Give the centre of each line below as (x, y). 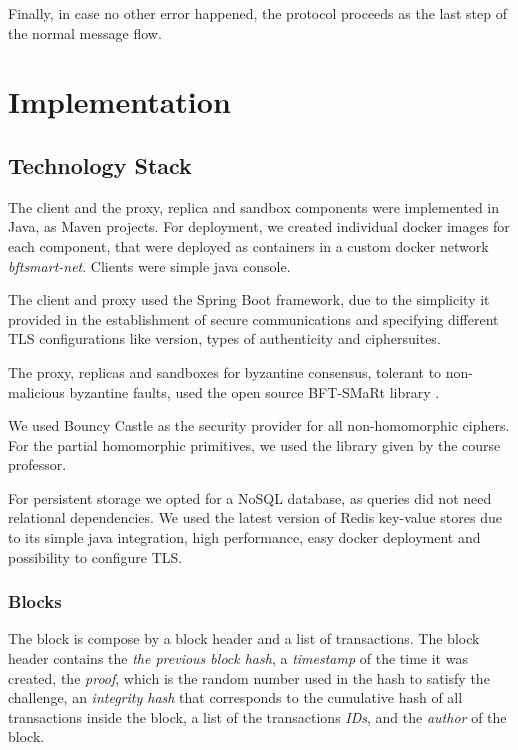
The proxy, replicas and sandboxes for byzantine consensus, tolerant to (225, 371)
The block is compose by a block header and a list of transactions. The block (244, 638)
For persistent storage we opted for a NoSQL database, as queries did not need (250, 497)
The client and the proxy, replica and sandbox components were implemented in (254, 206)
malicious (36, 391)
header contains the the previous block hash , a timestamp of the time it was (238, 658)
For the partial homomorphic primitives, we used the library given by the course (254, 444)
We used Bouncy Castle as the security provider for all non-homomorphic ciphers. (259, 425)
